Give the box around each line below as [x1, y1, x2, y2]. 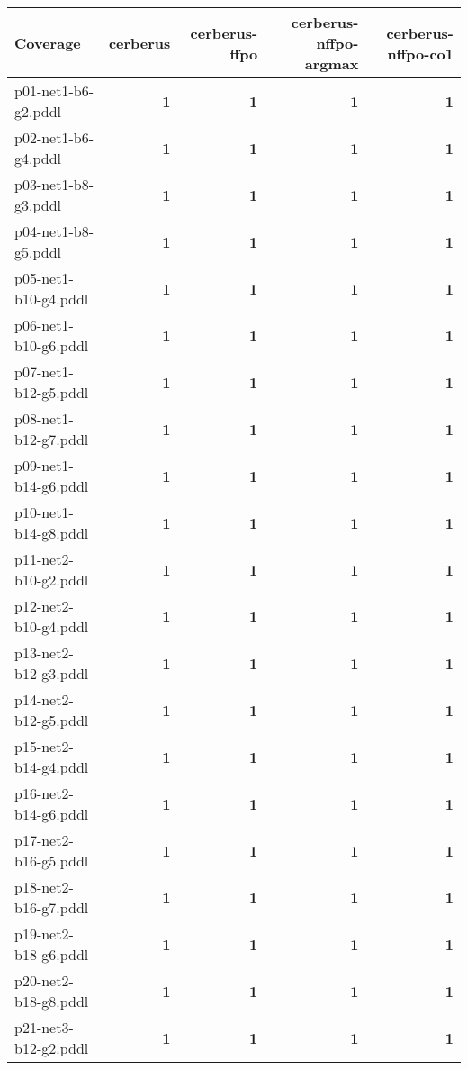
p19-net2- [14, 923, 74, 944]
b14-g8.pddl [14, 522, 89, 543]
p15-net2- [14, 736, 74, 757]
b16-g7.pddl [14, 897, 89, 918]
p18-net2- [14, 876, 74, 897]
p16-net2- [14, 783, 74, 803]
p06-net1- [14, 314, 74, 335]
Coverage [14, 32, 81, 53]
